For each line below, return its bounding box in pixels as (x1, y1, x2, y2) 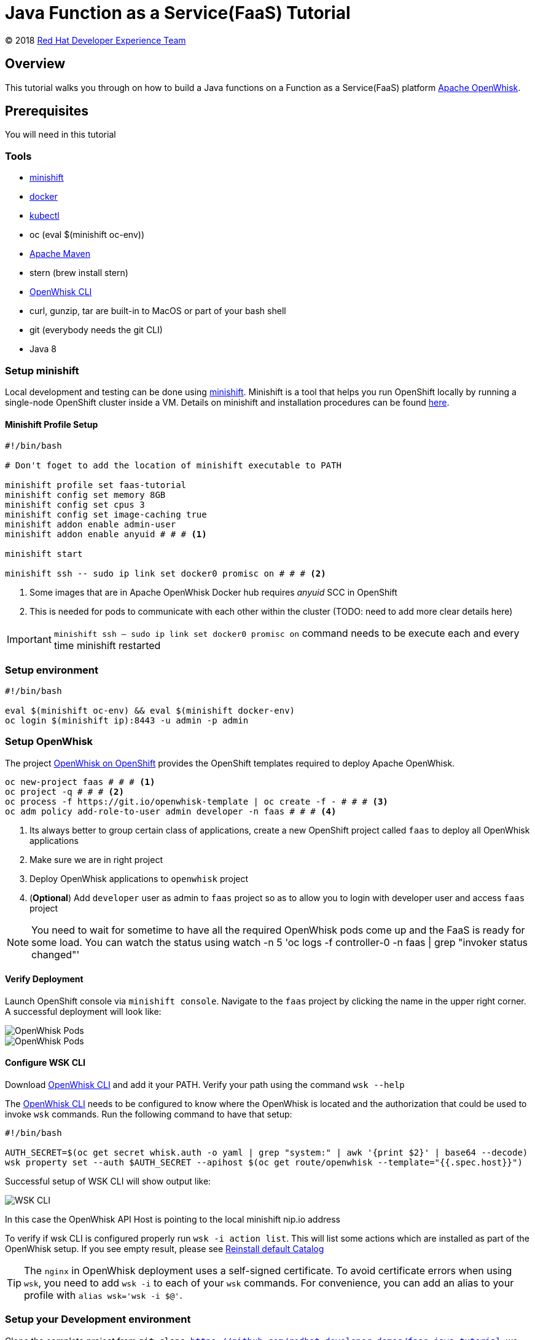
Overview (5, 56, 66, 72)
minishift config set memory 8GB (5, 490, 166, 500)
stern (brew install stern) (29, 267, 128, 278)
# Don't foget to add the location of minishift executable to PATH (5, 460, 342, 471)
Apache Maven (29, 248, 90, 259)
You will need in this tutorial (5, 129, 116, 140)
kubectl (29, 210, 60, 221)
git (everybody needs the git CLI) (29, 325, 163, 336)
